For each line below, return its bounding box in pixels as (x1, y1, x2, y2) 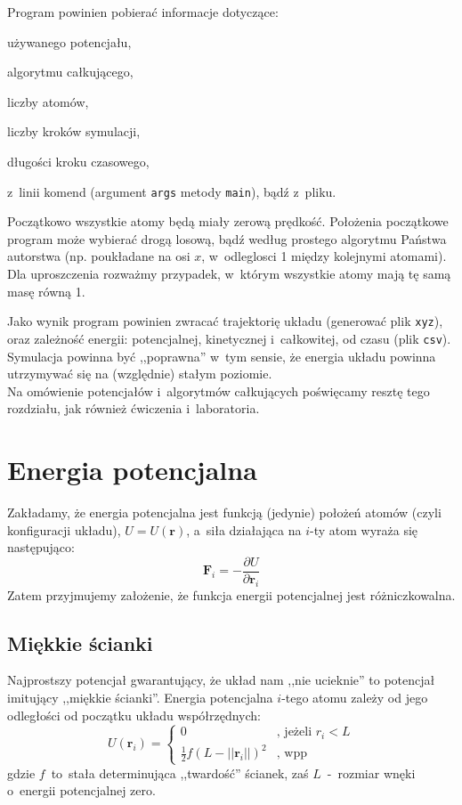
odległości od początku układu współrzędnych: (7, 705, 261, 724)
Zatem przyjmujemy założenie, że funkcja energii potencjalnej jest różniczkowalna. (7, 585, 456, 604)
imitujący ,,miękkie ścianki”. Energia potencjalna (7, 688, 273, 707)
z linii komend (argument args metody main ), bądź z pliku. (7, 182, 336, 200)
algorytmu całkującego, (7, 62, 134, 81)
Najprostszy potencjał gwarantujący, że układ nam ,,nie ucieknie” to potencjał (7, 671, 435, 689)
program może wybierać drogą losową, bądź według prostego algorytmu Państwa (7, 229, 447, 248)
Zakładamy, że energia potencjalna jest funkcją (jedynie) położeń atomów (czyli (7, 503, 442, 521)
